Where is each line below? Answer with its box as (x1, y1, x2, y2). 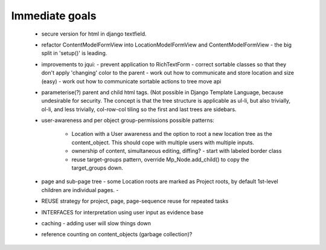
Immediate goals (11, 9, 97, 22)
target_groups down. (71, 164, 123, 171)
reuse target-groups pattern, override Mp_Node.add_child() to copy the (71, 156, 249, 163)
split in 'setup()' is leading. (41, 50, 107, 57)
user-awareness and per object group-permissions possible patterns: (41, 117, 214, 124)
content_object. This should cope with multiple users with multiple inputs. (71, 139, 255, 146)
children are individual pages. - (41, 186, 119, 193)
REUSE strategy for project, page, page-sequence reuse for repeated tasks (41, 197, 229, 205)
